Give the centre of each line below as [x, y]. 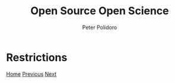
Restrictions [37, 57]
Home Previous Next [31, 74]
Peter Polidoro [100, 27]
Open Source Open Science [100, 11]
